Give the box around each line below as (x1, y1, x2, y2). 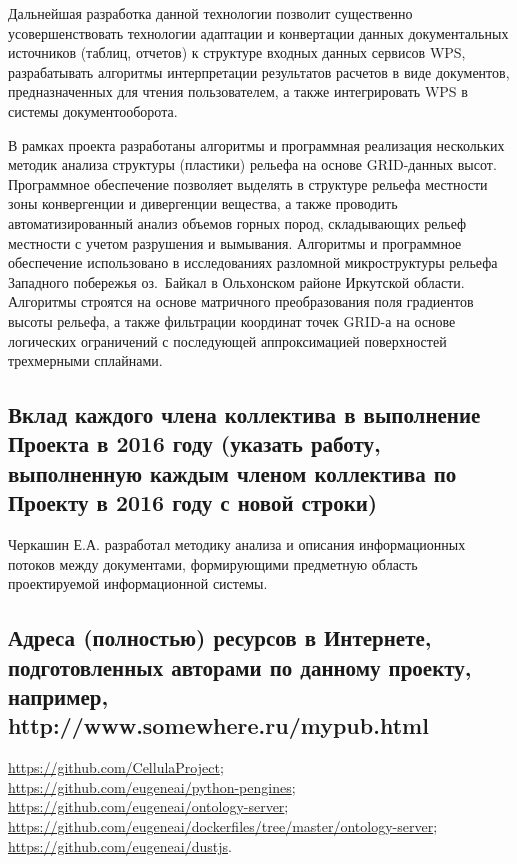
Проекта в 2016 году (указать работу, (8, 428, 381, 459)
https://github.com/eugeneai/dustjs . (8, 835, 232, 856)
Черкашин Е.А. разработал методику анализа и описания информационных (8, 534, 466, 555)
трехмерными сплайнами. (8, 350, 163, 371)
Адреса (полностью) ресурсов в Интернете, (8, 622, 432, 653)
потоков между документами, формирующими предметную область (8, 553, 418, 574)
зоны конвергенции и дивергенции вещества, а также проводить (8, 193, 398, 214)
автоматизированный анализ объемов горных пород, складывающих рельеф (8, 212, 467, 233)
